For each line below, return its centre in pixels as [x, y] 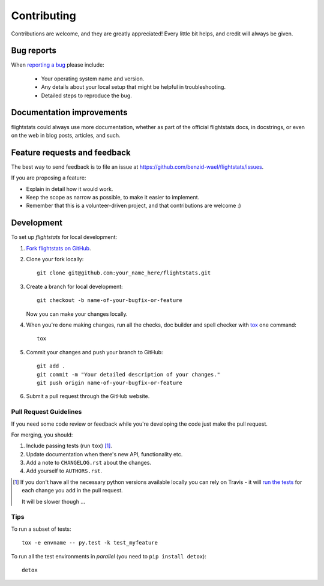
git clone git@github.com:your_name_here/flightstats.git [124, 273]
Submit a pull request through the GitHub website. [88, 396]
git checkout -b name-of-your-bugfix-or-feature [109, 301]
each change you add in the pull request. [72, 491]
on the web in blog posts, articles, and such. [66, 135]
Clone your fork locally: [55, 259]
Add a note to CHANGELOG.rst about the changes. [89, 463]
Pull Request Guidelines [46, 412]
